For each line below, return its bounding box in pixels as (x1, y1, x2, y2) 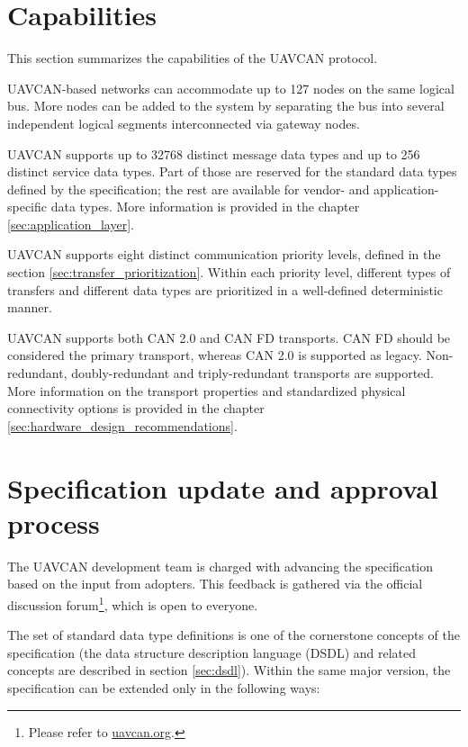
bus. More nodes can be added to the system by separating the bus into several (7, 96, 445, 115)
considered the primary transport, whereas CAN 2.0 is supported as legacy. (7, 346, 422, 364)
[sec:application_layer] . (7, 214, 134, 233)
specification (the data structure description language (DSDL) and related (7, 643, 417, 661)
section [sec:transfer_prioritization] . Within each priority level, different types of (7, 263, 451, 282)
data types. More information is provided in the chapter (50, 197, 360, 216)
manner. (7, 298, 52, 317)
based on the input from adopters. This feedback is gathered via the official (7, 574, 423, 593)
